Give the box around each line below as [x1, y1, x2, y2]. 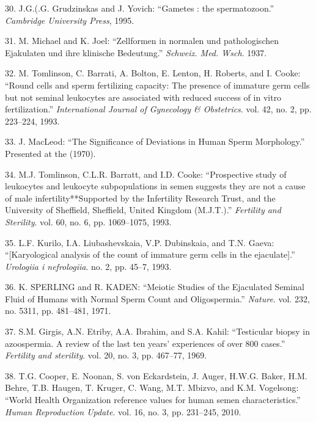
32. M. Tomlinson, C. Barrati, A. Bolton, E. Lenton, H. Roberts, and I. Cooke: [5, 67, 301, 79]
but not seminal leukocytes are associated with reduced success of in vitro [5, 90, 282, 103]
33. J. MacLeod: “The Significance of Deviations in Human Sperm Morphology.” [5, 135, 305, 148]
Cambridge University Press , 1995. [5, 13, 134, 26]
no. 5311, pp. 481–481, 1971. [5, 304, 111, 317]
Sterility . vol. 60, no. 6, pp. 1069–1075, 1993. [5, 215, 172, 228]
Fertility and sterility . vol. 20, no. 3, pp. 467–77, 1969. [5, 349, 207, 362]
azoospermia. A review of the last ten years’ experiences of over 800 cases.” [5, 337, 285, 349]
